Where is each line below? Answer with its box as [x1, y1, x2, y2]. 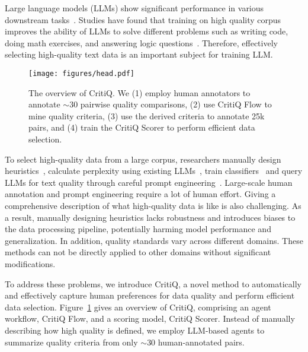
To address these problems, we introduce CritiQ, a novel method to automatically [5, 277, 301, 290]
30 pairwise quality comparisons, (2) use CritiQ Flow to [69, 98, 272, 110]
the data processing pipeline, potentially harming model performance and [5, 223, 271, 235]
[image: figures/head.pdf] [28, 69, 134, 78]
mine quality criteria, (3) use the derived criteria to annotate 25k [28, 109, 265, 122]
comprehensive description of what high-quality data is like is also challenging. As [5, 199, 301, 211]
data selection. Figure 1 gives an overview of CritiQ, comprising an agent [5, 300, 271, 313]
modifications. [5, 257, 56, 269]
